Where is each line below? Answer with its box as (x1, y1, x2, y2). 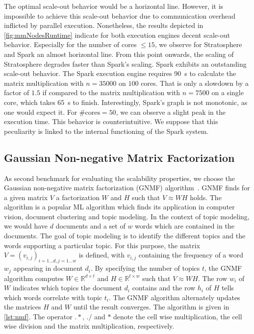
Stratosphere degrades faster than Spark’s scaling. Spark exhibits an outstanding (4, 58, 247, 69)
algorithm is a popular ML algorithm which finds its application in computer (4, 202, 235, 212)
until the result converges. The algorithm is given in (73, 302, 229, 312)
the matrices (4, 302, 41, 312)
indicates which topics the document (12, 283, 122, 293)
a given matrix (4, 192, 48, 202)
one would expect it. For (4, 106, 77, 117)
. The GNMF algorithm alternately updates (108, 292, 240, 302)
